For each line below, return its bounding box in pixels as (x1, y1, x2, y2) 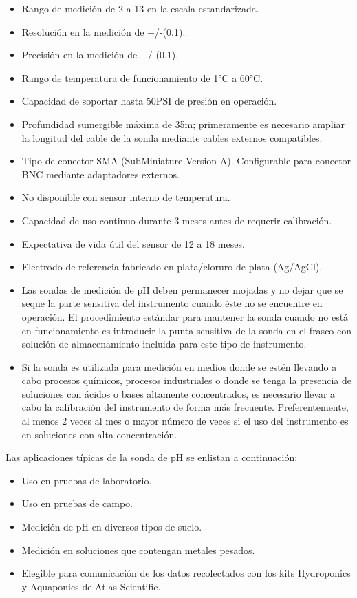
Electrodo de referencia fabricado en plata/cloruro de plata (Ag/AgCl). (21, 259, 323, 274)
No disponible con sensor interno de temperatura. (21, 190, 230, 204)
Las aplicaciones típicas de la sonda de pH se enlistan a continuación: (6, 450, 298, 464)
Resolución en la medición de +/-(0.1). (21, 24, 186, 39)
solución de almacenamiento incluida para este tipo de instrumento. (21, 337, 307, 351)
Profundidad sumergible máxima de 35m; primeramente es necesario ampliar (21, 116, 345, 131)
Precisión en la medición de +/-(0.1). (21, 47, 179, 62)
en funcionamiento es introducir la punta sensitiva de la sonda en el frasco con (21, 323, 352, 337)
